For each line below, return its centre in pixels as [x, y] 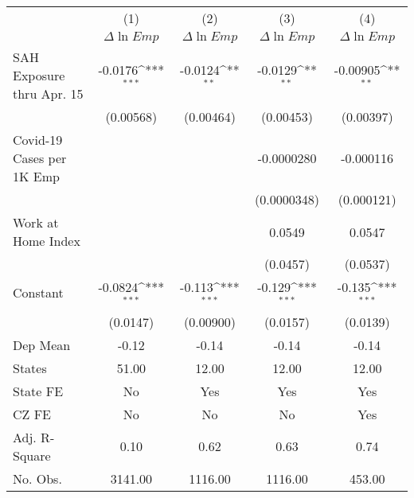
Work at [36, 222]
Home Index [47, 241]
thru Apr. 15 [48, 93]
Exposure [39, 75]
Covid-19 [38, 140]
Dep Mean [42, 344]
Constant [38, 293]
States [30, 368]
